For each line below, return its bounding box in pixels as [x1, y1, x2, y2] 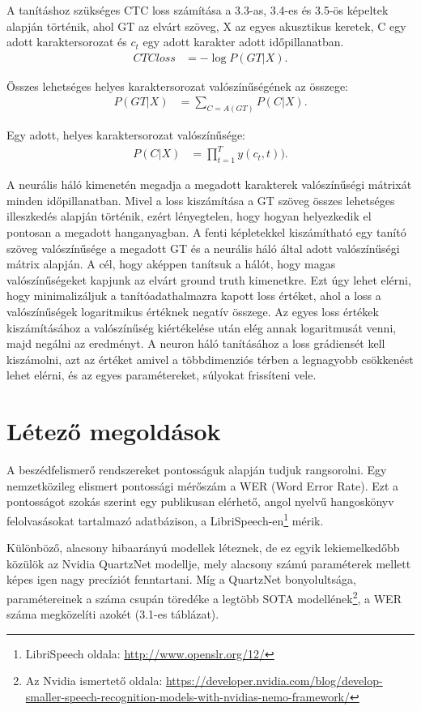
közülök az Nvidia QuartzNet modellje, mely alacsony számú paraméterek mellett [6, 555, 411, 572]
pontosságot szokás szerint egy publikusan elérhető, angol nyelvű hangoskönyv [6, 493, 394, 510]
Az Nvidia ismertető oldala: [25, 672, 163, 689]
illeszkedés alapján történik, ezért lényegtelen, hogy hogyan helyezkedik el [6, 208, 372, 225]
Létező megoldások [6, 414, 221, 448]
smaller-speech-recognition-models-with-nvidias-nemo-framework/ [25, 687, 351, 705]
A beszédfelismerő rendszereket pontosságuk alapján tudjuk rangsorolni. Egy [6, 461, 387, 478]
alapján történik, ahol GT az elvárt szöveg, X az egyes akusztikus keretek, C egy [6, 17, 406, 34]
